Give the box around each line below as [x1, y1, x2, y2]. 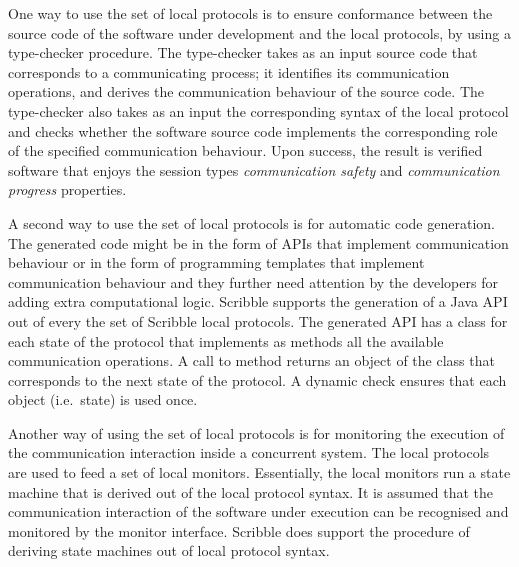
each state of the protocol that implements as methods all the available [8, 330, 444, 351]
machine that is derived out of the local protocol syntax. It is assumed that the [8, 481, 494, 502]
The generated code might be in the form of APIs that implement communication [8, 232, 509, 253]
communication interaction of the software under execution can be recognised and [8, 501, 509, 522]
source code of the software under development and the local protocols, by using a [8, 22, 511, 43]
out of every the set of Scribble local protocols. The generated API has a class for [8, 310, 508, 331]
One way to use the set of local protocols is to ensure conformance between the [8, 3, 493, 23]
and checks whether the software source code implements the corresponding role [8, 120, 498, 141]
